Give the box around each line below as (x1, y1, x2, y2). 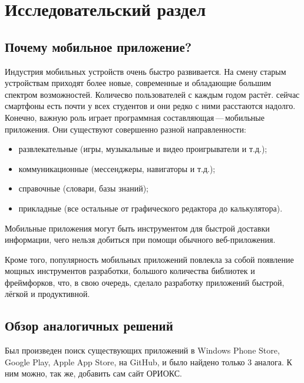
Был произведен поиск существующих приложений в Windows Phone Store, (5, 344, 280, 356)
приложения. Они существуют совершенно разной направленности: (5, 123, 246, 135)
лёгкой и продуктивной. (5, 288, 90, 300)
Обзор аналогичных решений (5, 316, 173, 335)
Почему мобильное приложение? (5, 37, 192, 55)
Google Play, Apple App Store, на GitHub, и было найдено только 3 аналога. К (5, 355, 292, 368)
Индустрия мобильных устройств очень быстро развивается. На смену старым (5, 65, 286, 77)
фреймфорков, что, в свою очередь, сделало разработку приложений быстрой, (5, 276, 285, 288)
